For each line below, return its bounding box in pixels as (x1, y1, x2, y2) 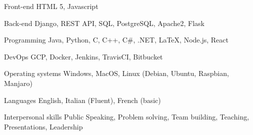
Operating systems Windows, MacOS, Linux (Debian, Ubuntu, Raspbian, (4, 68, 229, 78)
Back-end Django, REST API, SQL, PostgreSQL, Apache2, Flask (4, 17, 204, 28)
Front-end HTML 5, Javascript (4, 1, 98, 11)
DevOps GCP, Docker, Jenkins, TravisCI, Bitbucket (4, 51, 163, 61)
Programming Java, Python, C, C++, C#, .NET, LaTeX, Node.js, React (4, 34, 228, 45)
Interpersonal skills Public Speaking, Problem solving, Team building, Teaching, (4, 111, 249, 122)
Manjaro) (4, 77, 32, 88)
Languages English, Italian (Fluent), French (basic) (4, 94, 161, 105)
